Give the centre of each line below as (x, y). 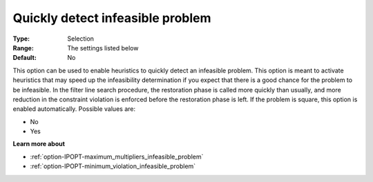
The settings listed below (103, 48)
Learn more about (39, 144)
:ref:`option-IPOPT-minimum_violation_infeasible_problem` (113, 166)
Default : (25, 58)
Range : (23, 48)
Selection (81, 39)
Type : (21, 39)
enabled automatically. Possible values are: (74, 109)
